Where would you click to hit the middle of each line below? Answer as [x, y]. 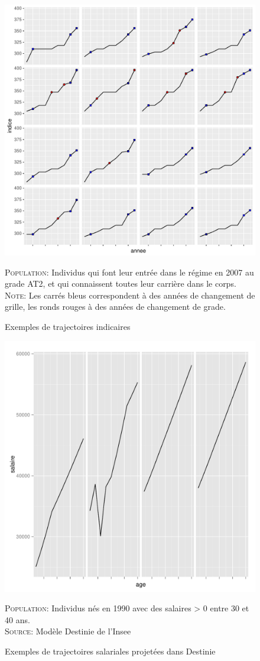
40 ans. [17, 619]
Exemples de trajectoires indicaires [68, 326]
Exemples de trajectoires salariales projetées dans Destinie [110, 651]
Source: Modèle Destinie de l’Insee [68, 631]
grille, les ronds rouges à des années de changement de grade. [115, 307]
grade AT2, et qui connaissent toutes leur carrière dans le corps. [121, 283]
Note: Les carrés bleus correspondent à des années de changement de [130, 295]
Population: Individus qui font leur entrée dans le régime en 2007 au [129, 272]
